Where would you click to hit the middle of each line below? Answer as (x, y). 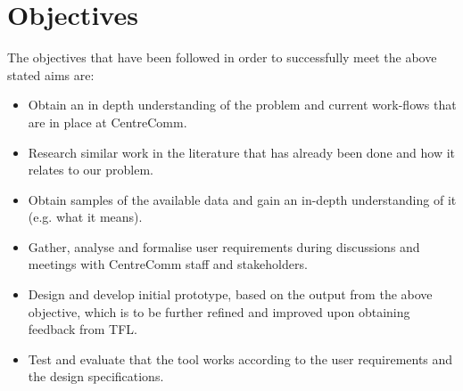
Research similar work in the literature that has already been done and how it (242, 152)
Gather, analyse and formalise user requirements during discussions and (224, 246)
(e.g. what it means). (85, 217)
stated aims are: (51, 74)
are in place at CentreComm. (107, 122)
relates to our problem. (91, 170)
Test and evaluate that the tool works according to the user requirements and (240, 358)
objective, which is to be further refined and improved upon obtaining (219, 311)
